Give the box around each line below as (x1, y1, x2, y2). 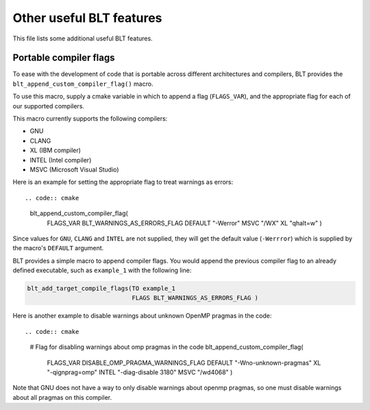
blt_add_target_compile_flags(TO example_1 (27, 285, 176, 293)
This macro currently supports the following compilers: (12, 114, 168, 123)
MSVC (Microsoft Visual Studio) (29, 165, 119, 173)
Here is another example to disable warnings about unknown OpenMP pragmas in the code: (12, 312, 272, 320)
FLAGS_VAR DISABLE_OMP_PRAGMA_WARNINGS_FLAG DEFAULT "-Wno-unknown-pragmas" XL (47, 359, 321, 367)
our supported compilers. (12, 101, 85, 110)
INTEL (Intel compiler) (29, 156, 92, 164)
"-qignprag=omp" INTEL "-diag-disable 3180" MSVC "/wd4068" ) (47, 368, 233, 376)
